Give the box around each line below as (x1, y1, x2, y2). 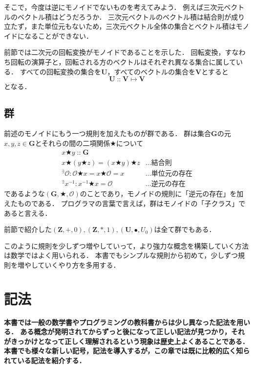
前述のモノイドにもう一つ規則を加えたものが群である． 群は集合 (4, 128, 212, 138)
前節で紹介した (4, 224, 52, 234)
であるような (4, 188, 45, 199)
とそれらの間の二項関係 (35, 138, 110, 148)
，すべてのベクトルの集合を (107, 66, 195, 76)
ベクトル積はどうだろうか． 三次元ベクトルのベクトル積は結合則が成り (17, 11, 245, 22)
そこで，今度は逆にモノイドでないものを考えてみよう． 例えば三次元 (4, 2, 224, 12)
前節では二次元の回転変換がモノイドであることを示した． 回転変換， (4, 47, 225, 57)
